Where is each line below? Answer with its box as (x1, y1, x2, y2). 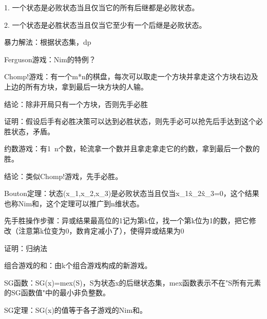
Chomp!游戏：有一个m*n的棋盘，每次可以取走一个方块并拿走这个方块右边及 (4, 71, 258, 82)
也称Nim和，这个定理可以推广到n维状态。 (4, 198, 144, 208)
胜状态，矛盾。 (4, 126, 54, 136)
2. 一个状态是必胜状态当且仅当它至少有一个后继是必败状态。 (4, 19, 206, 30)
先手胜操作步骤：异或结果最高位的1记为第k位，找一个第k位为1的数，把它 (4, 215, 249, 226)
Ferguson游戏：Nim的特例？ (4, 54, 96, 64)
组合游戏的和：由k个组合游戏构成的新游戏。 (4, 260, 152, 271)
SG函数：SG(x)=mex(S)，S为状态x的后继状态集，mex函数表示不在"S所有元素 (4, 277, 261, 288)
